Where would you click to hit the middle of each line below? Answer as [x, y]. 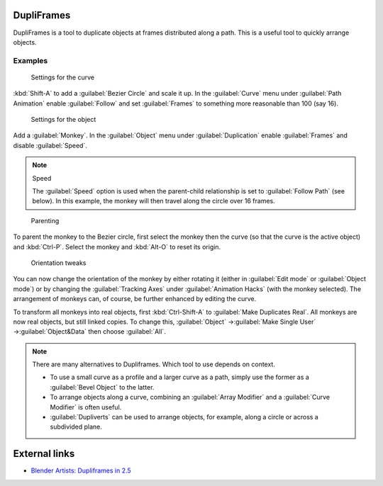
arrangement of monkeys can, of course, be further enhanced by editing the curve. [135, 299]
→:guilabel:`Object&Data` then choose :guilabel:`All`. [89, 332]
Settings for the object [63, 120]
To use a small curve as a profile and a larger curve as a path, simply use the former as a [180, 377]
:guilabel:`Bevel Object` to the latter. [102, 387]
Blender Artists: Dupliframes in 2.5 [81, 470]
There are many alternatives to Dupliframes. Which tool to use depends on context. [154, 364]
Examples [30, 60]
